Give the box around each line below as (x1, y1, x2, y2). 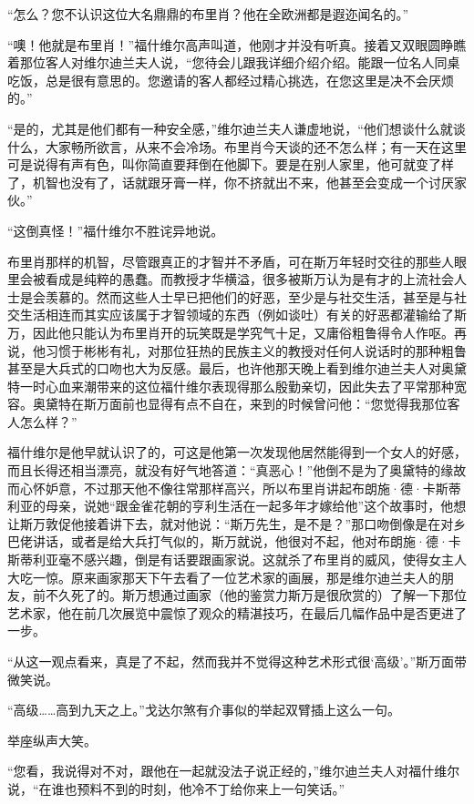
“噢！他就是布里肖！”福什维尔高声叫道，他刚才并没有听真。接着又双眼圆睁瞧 (7, 35, 467, 54)
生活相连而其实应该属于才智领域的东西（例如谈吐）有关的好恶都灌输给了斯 (19, 305, 467, 324)
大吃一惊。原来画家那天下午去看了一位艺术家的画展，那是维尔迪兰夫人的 (7, 567, 441, 586)
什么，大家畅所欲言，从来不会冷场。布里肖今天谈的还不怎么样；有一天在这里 (7, 137, 467, 156)
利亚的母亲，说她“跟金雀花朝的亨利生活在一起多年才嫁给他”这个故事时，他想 (7, 496, 467, 515)
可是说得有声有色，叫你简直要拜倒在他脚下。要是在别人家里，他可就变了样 (7, 155, 454, 174)
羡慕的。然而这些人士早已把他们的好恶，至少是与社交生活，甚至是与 (45, 287, 454, 306)
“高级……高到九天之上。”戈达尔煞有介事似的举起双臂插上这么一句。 (7, 700, 400, 719)
